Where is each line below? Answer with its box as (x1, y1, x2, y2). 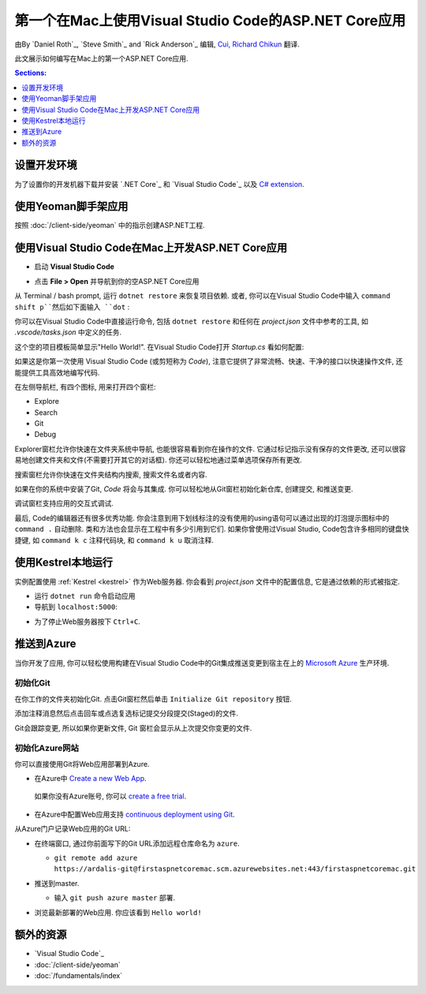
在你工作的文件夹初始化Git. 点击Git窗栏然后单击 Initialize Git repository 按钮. (14, 694, 292, 704)
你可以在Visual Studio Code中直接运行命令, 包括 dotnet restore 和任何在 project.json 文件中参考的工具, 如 (14, 316, 368, 326)
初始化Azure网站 (14, 742, 79, 753)
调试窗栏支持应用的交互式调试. (14, 499, 114, 508)
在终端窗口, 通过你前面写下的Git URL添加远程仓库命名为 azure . (34, 839, 240, 848)
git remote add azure (54, 853, 138, 862)
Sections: (14, 68, 47, 78)
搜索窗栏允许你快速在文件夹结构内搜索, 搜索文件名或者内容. (14, 469, 208, 479)
